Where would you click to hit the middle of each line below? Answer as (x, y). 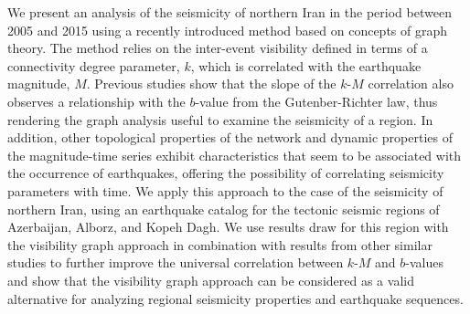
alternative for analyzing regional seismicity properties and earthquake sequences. (235, 298)
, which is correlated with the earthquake (306, 65)
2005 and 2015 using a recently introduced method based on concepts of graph (228, 30)
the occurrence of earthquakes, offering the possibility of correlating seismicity (226, 173)
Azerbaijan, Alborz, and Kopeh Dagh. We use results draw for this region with (228, 227)
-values (425, 262)
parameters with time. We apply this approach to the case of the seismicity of (225, 190)
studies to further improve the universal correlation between (176, 262)
